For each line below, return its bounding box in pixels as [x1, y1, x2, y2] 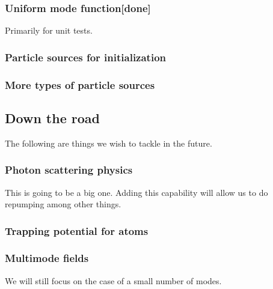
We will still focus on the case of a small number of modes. [5, 274, 222, 287]
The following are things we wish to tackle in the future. [5, 136, 212, 149]
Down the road [5, 108, 100, 127]
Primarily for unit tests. [5, 24, 93, 37]
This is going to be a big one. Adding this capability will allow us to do [5, 186, 268, 198]
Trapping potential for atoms [5, 223, 149, 238]
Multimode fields [5, 251, 89, 266]
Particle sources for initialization [5, 49, 167, 64]
